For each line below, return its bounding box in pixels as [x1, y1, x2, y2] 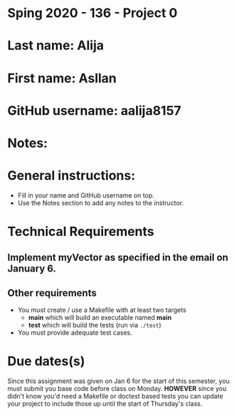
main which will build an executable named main [28, 313, 172, 322]
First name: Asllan [7, 70, 117, 86]
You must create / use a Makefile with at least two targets [17, 306, 186, 314]
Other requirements [7, 286, 98, 299]
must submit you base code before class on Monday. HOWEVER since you [7, 384, 227, 393]
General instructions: [7, 168, 136, 184]
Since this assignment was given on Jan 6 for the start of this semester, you [7, 377, 230, 385]
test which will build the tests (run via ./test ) [28, 321, 162, 330]
